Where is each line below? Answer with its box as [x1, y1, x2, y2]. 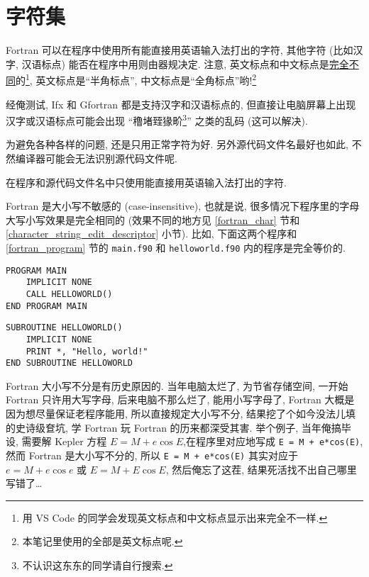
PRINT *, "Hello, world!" [26, 346, 148, 357]
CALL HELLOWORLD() [26, 288, 113, 299]
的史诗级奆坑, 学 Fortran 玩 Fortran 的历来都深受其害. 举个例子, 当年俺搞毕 [6, 420, 351, 435]
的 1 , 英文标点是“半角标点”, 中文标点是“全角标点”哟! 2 [16, 71, 257, 87]
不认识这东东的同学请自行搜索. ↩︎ [22, 557, 173, 572]
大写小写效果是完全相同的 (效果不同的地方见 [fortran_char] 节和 [6, 212, 300, 227]
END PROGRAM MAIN [6, 301, 87, 311]
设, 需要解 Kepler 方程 [6, 434, 107, 449]
